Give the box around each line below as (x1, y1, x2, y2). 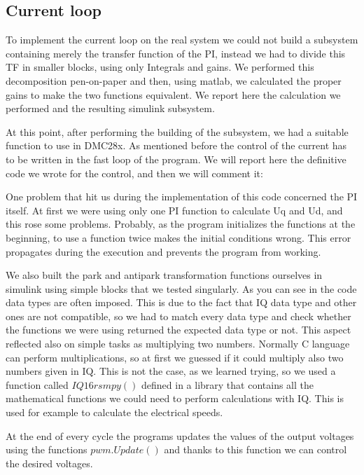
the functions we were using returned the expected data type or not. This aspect (6, 322, 351, 337)
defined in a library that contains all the (141, 377, 314, 392)
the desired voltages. (6, 455, 93, 470)
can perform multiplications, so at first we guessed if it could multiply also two (6, 350, 344, 364)
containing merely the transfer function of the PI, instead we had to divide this (6, 46, 346, 60)
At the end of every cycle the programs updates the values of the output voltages (6, 428, 354, 443)
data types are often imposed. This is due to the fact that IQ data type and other (6, 295, 357, 310)
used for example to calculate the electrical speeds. (6, 405, 223, 420)
